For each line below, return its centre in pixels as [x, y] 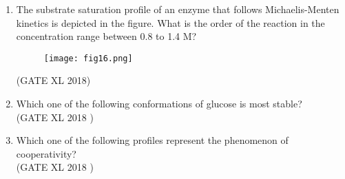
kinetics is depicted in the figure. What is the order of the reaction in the [170, 22]
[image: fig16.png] [88, 58]
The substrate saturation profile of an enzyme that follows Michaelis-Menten [178, 9]
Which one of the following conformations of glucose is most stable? [159, 104]
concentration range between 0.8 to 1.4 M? [106, 36]
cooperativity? [46, 153]
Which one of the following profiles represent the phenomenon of [152, 140]
